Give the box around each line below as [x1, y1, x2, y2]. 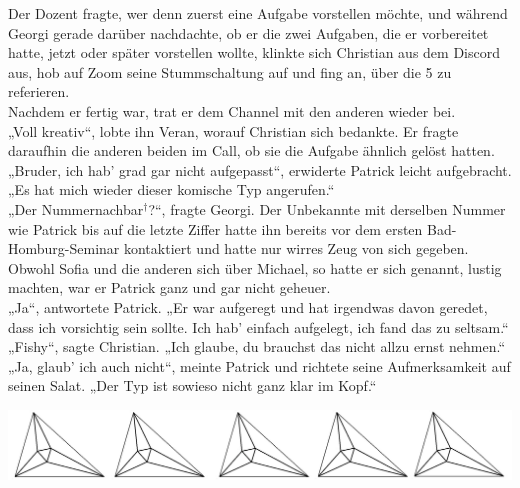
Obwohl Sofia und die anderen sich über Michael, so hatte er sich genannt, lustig [8, 257, 502, 278]
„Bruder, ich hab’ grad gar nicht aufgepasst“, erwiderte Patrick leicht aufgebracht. [8, 159, 512, 180]
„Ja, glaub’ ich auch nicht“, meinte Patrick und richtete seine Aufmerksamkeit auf [8, 355, 511, 376]
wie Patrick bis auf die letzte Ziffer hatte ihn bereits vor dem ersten [8, 218, 423, 239]
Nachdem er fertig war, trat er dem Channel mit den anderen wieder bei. [8, 100, 456, 121]
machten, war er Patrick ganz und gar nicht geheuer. [8, 277, 331, 298]
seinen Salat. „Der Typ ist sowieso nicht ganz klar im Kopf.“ [8, 375, 377, 396]
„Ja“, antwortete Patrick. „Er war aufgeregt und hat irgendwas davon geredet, [8, 296, 488, 317]
